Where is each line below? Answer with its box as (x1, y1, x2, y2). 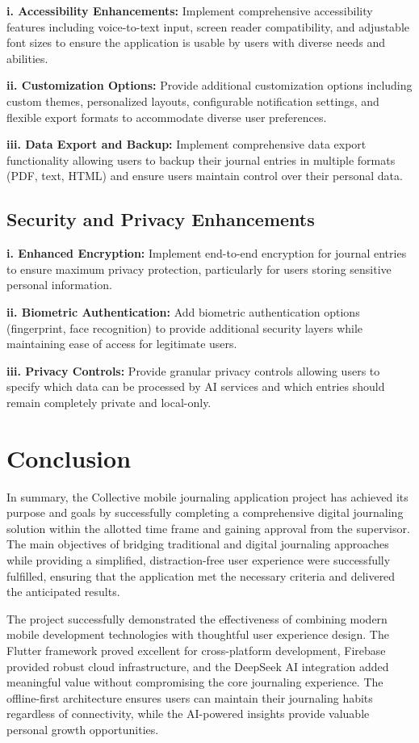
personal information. (6, 276, 112, 293)
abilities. (6, 49, 48, 66)
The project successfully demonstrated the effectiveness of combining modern (6, 610, 388, 627)
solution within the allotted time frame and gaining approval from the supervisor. (6, 519, 410, 536)
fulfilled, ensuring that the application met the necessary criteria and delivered (6, 567, 396, 584)
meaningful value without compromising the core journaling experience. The (6, 674, 383, 691)
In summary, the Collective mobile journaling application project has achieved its (6, 488, 409, 505)
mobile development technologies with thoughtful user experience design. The (6, 626, 389, 643)
